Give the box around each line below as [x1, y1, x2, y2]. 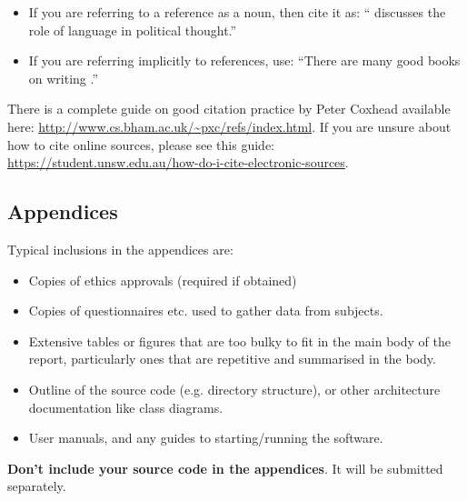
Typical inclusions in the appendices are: [7, 239, 233, 258]
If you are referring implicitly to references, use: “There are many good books [28, 51, 461, 70]
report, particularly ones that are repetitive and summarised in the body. [28, 349, 436, 368]
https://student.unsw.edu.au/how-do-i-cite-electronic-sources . [7, 153, 349, 172]
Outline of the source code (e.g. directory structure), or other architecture [28, 379, 441, 398]
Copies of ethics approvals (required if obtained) [28, 270, 297, 289]
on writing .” [28, 68, 99, 87]
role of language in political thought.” [28, 20, 237, 39]
